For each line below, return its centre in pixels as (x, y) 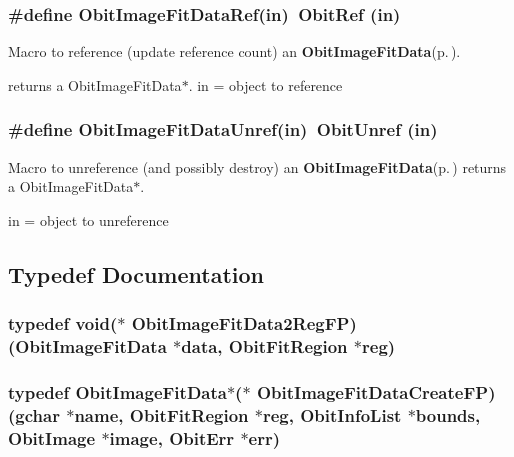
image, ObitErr (172, 437)
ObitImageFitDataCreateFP (372, 391)
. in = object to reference (265, 84)
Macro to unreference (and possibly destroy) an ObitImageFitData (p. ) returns (257, 166)
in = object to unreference (88, 219)
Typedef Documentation (136, 273)
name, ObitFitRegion (161, 414)
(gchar (34, 414)
